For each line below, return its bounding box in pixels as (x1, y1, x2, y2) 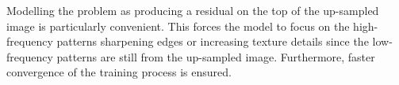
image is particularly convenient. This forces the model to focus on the (6, 17, 350, 34)
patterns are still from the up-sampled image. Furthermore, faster (56, 48, 375, 65)
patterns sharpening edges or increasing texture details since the (56, 33, 369, 50)
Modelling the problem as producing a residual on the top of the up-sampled (6, 2, 379, 18)
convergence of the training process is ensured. (6, 64, 232, 80)
